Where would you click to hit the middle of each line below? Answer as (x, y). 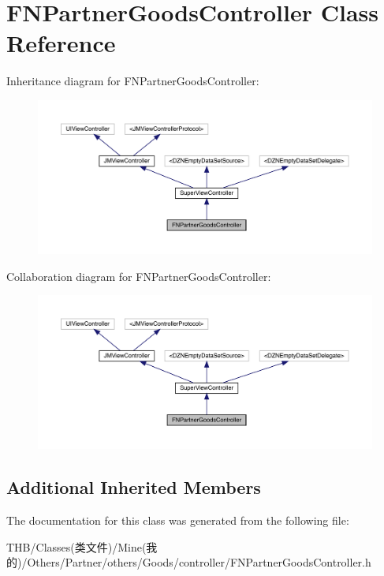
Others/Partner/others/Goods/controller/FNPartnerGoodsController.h (199, 562)
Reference (61, 43)
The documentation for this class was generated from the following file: (178, 520)
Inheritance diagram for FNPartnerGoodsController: (133, 81)
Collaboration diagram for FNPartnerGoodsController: (139, 276)
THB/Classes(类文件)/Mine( (76, 546)
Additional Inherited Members (134, 487)
